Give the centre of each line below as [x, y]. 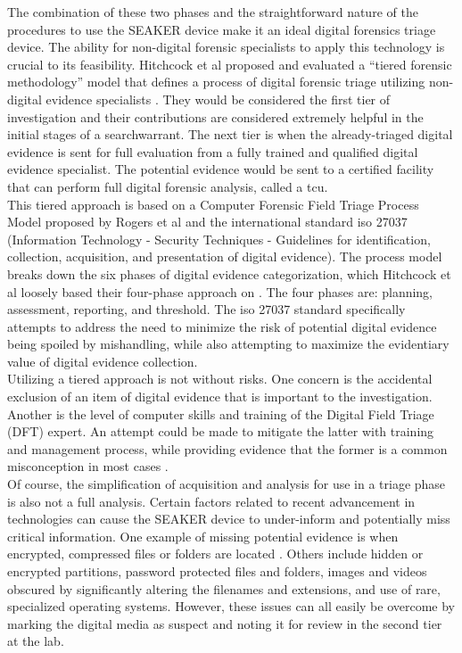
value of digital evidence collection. [103, 361]
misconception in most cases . [88, 466]
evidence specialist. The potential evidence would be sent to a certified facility [221, 169]
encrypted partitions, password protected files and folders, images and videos [217, 571]
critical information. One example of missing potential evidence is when [203, 536]
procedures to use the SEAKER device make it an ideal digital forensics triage [222, 29]
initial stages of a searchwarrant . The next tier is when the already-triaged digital [230, 134]
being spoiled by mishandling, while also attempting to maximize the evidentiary [228, 344]
